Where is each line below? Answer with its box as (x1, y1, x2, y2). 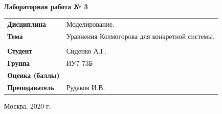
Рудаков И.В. (66, 82, 105, 92)
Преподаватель (7, 82, 55, 92)
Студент (7, 46, 32, 56)
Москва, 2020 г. (4, 100, 51, 111)
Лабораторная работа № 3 (4, 1, 88, 11)
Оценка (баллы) (7, 70, 60, 80)
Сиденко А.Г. (66, 46, 107, 56)
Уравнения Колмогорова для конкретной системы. (66, 31, 215, 41)
